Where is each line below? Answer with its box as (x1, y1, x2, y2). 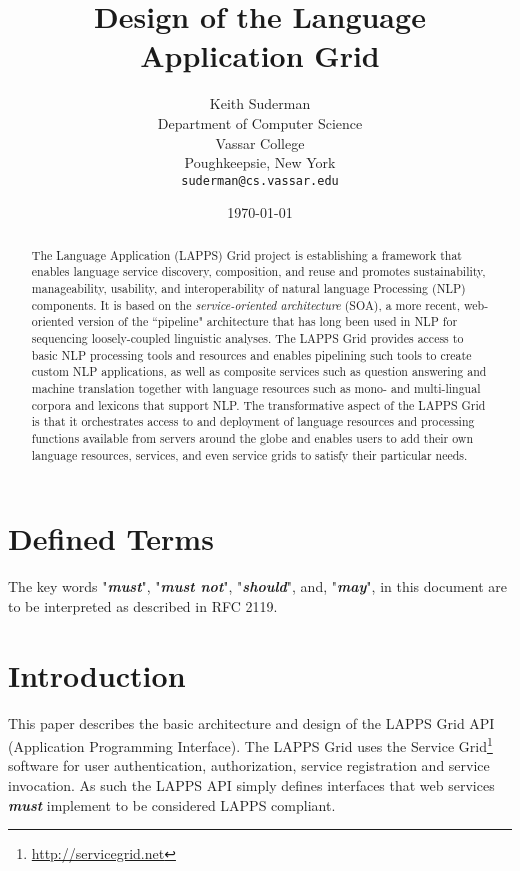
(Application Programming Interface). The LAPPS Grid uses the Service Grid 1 (8, 733, 493, 756)
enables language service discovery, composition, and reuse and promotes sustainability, (31, 263, 486, 280)
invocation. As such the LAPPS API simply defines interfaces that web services (8, 774, 495, 795)
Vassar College (215, 132, 305, 153)
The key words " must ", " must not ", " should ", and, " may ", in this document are (8, 576, 508, 597)
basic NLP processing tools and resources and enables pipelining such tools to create (31, 346, 472, 363)
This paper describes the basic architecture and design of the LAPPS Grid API (8, 712, 495, 733)
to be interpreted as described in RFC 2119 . (8, 595, 278, 616)
